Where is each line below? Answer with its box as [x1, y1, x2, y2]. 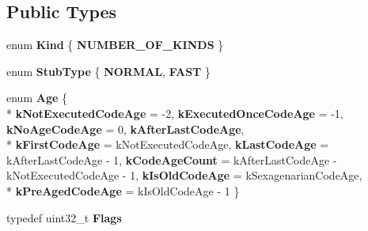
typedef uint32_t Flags [6, 209, 122, 225]
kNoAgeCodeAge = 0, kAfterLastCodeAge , [6, 120, 245, 137]
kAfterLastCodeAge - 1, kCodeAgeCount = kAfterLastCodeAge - [6, 151, 337, 168]
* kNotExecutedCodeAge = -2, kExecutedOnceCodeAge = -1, [6, 104, 343, 121]
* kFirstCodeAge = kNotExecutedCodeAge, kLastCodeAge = [6, 136, 329, 153]
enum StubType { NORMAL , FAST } [6, 62, 211, 79]
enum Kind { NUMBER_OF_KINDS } [6, 36, 224, 53]
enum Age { [6, 89, 67, 106]
